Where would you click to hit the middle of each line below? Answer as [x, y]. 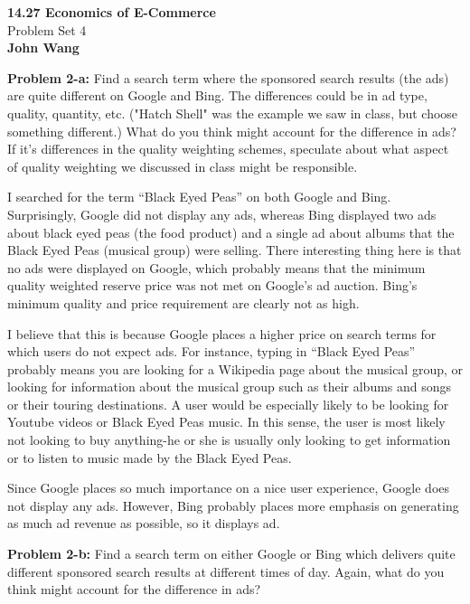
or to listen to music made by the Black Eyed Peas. [150, 457]
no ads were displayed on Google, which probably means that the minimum [216, 267]
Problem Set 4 [47, 29]
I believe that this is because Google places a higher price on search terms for [222, 333]
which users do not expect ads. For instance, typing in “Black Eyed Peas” [211, 351]
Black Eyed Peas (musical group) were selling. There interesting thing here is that [235, 250]
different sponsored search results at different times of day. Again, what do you [226, 571]
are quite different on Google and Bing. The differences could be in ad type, [217, 95]
